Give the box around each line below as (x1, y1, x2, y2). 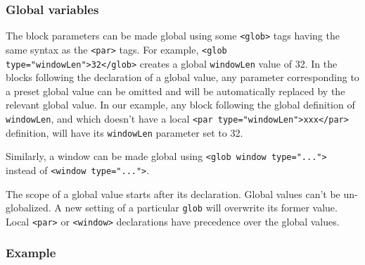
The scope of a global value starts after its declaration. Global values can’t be (6, 186, 340, 201)
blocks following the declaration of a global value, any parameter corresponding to (6, 70, 359, 85)
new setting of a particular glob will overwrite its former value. (65, 200, 338, 215)
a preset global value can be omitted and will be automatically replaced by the (6, 83, 345, 98)
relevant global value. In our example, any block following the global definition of (6, 97, 355, 112)
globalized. (6, 200, 51, 215)
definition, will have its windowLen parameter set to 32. (6, 125, 243, 140)
